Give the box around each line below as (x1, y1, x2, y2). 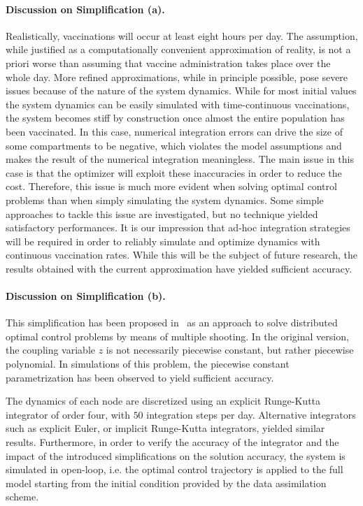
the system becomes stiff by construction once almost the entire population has (6, 110, 345, 125)
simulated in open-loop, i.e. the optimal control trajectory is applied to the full (6, 462, 343, 477)
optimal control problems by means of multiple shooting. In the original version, (6, 328, 349, 343)
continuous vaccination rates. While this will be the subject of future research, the (6, 247, 357, 262)
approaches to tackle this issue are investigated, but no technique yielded (6, 206, 318, 221)
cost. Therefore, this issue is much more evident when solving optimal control (6, 179, 337, 194)
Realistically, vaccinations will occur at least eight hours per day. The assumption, (6, 28, 358, 43)
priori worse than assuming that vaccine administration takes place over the (6, 55, 331, 70)
